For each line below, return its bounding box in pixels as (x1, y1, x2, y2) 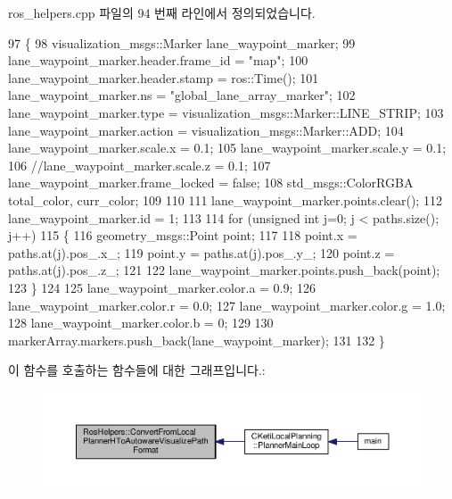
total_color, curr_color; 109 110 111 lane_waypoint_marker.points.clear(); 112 (8, 190, 442, 209)
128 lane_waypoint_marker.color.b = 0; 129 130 (8, 313, 274, 332)
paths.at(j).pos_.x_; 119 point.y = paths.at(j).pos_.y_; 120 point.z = (8, 243, 395, 262)
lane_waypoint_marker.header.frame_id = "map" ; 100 (8, 51, 308, 70)
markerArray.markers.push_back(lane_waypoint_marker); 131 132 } (8, 330, 385, 349)
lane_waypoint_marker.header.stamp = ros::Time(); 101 (8, 68, 319, 87)
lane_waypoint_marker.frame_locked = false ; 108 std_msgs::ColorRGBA (8, 173, 414, 192)
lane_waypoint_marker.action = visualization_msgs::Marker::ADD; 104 (8, 121, 404, 139)
